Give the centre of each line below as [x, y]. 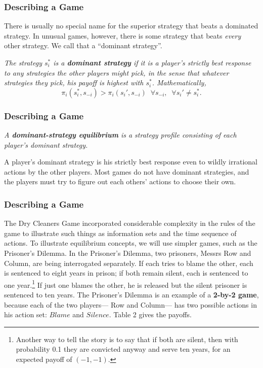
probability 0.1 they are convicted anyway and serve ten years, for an [123, 349]
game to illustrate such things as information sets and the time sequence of [120, 233]
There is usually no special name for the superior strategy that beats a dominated [131, 26]
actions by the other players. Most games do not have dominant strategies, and [127, 171]
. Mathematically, [179, 82]
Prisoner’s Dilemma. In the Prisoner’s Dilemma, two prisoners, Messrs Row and [128, 253]
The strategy [23, 62]
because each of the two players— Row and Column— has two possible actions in [130, 304]
